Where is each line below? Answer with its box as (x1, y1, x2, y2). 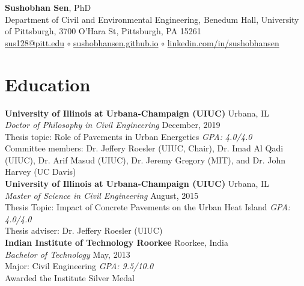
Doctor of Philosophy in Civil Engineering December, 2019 (5, 118, 220, 131)
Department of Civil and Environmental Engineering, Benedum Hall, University (5, 13, 299, 25)
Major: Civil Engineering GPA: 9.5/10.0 (5, 260, 154, 272)
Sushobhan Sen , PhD (5, 1, 91, 13)
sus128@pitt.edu (5, 36, 64, 49)
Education (5, 71, 91, 96)
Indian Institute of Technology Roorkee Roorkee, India (5, 236, 228, 249)
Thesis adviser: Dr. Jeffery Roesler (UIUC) (5, 224, 163, 237)
